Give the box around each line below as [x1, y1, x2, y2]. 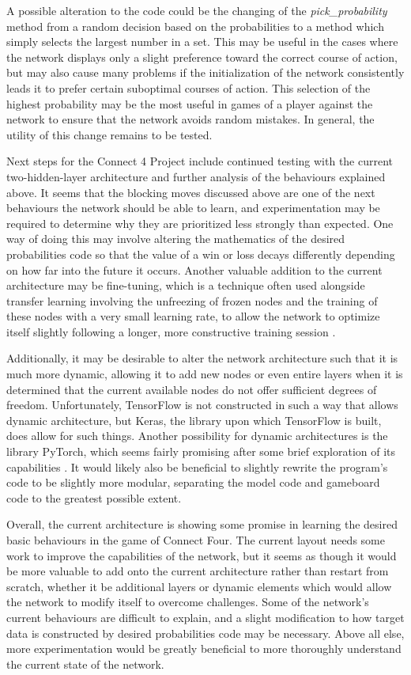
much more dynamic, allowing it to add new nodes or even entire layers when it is [6, 366, 403, 382]
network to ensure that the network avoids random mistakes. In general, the [6, 111, 375, 127]
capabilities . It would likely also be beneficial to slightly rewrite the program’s [6, 458, 388, 475]
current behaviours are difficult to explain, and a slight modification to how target [6, 609, 405, 625]
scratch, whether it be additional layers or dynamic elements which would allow [6, 578, 392, 594]
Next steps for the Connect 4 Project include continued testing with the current [6, 153, 394, 169]
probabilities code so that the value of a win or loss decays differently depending [6, 245, 395, 262]
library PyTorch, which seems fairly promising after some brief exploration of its [6, 443, 396, 460]
